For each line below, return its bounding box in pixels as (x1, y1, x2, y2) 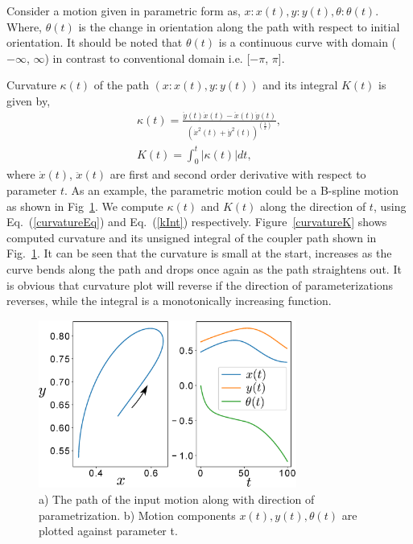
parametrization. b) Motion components (39, 506, 236, 523)
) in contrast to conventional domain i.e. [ (44, 49, 250, 66)
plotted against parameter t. (39, 522, 178, 539)
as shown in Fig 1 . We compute (6, 197, 163, 214)
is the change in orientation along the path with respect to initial (78, 18, 400, 35)
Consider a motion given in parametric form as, (6, 2, 241, 19)
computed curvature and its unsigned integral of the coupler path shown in (6, 229, 377, 245)
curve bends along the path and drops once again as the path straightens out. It (6, 260, 402, 277)
